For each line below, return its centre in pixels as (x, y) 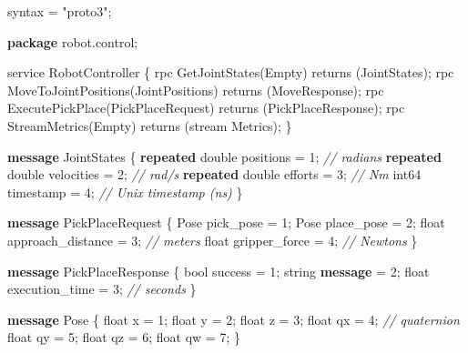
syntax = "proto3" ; (60, 11)
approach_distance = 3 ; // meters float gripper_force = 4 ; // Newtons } (213, 240)
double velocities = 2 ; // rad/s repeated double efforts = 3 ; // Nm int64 (214, 174)
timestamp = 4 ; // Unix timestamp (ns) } (125, 192)
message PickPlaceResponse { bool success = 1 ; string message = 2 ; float (219, 271)
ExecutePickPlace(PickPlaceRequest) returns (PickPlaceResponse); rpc (206, 108)
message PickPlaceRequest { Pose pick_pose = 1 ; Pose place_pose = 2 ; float (226, 222)
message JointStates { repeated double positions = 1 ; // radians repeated (224, 156)
